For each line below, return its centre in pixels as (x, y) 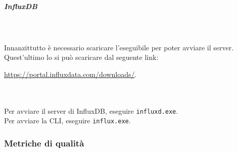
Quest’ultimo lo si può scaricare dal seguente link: (81, 57)
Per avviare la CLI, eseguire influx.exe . (67, 121)
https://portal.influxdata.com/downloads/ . (70, 74)
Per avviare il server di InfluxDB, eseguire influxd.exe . (91, 110)
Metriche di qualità (44, 143)
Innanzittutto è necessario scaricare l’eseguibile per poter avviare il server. (119, 47)
